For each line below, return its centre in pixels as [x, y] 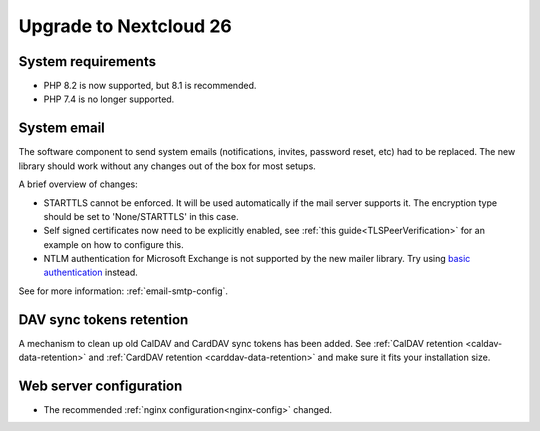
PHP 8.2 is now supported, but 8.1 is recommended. [150, 86]
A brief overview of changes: [78, 184]
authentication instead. [91, 272]
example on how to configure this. [113, 244]
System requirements [87, 61]
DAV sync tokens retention [103, 319]
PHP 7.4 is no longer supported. [109, 99]
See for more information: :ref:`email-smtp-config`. [123, 291]
